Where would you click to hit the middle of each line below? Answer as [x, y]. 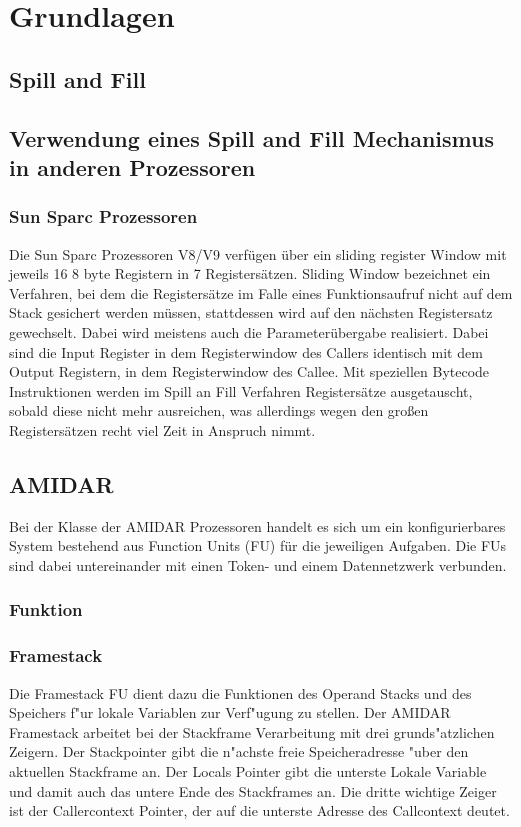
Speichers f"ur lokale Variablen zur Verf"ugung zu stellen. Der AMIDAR [230, 712]
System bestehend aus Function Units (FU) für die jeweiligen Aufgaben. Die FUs [258, 545]
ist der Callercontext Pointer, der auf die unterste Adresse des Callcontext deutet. [259, 810]
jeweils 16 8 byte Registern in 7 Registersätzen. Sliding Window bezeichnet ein [250, 273]
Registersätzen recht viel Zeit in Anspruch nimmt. [162, 429]
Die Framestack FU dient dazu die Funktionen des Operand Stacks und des [240, 692]
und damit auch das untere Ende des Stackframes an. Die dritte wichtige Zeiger [253, 790]
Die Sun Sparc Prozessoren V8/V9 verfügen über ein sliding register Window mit [258, 253]
